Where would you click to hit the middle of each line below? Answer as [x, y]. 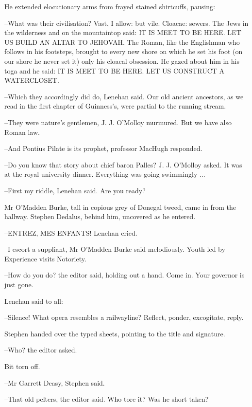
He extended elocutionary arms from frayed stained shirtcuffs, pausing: [110, 6]
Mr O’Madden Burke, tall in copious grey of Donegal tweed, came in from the [120, 207]
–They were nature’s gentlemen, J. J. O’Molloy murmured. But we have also [118, 122]
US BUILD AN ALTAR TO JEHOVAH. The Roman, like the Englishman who [122, 42]
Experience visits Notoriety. [45, 258]
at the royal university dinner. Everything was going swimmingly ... [105, 174]
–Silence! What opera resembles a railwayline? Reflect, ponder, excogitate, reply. [124, 317]
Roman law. [22, 132]
